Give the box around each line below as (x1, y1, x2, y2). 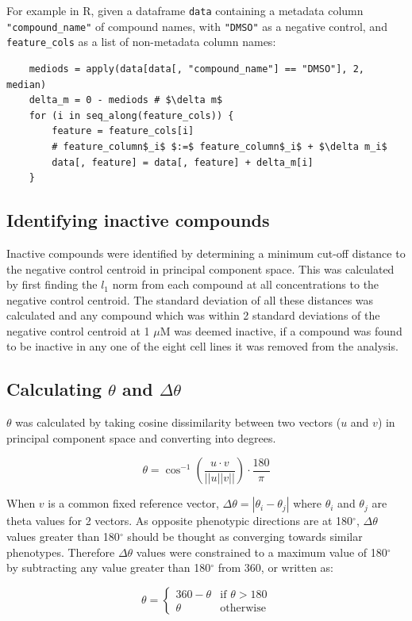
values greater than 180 (6, 528, 120, 545)
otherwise (220, 602, 266, 614)
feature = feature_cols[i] (52, 125, 194, 137)
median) (6, 79, 47, 90)
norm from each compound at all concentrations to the (112, 276, 379, 293)
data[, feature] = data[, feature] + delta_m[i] (52, 156, 314, 168)
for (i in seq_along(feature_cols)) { (29, 109, 234, 121)
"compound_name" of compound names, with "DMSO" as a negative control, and (6, 17, 387, 34)
